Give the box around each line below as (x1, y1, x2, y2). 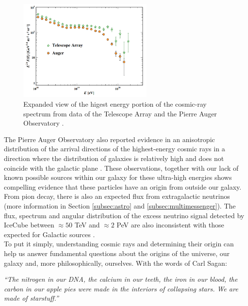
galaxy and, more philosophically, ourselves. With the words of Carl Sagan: (4, 258, 227, 268)
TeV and (74, 220, 100, 230)
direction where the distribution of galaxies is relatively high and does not (4, 153, 224, 163)
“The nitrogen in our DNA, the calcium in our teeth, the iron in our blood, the (4, 274, 238, 284)
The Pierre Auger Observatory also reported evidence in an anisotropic (4, 134, 215, 144)
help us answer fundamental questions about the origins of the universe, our (4, 248, 230, 258)
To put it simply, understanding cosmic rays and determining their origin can (4, 239, 234, 249)
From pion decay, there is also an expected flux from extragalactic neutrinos (4, 191, 230, 201)
